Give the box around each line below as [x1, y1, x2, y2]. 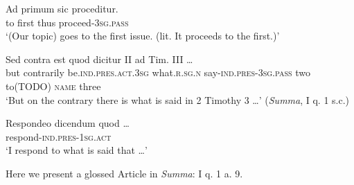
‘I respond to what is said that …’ [6, 143, 148, 157]
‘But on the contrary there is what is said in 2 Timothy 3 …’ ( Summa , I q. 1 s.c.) [6, 92, 350, 107]
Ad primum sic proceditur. [6, 1, 118, 15]
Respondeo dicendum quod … [6, 116, 130, 130]
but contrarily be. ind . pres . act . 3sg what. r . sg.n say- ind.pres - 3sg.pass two [6, 65, 310, 80]
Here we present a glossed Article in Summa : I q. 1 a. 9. [6, 166, 243, 180]
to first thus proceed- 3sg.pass [6, 15, 129, 29]
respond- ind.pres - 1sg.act [6, 129, 112, 143]
